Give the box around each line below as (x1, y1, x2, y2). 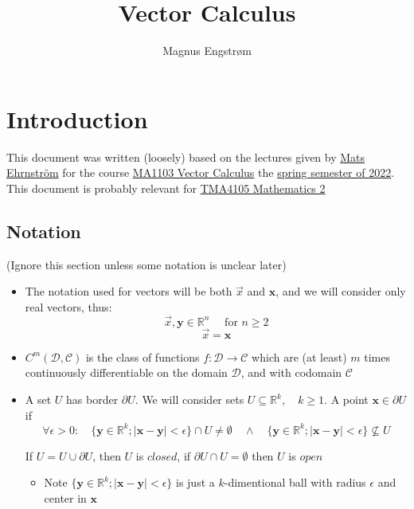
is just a (176, 474, 215, 491)
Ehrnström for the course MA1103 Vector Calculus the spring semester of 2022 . (6, 164, 395, 181)
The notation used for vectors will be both (25, 283, 232, 300)
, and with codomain (240, 364, 342, 381)
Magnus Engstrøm (162, 42, 252, 59)
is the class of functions (85, 348, 200, 365)
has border (66, 391, 119, 408)
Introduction (6, 102, 148, 135)
